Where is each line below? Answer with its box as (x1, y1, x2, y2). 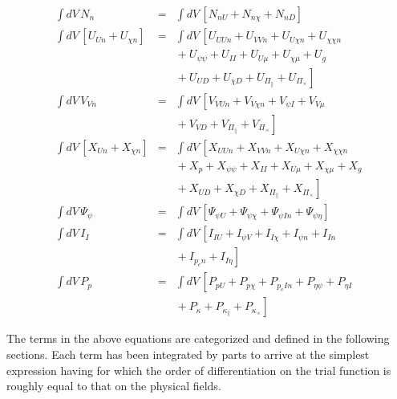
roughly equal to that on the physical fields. (6, 377, 221, 394)
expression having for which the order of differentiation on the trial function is (6, 361, 391, 378)
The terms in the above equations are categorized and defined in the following (6, 330, 390, 347)
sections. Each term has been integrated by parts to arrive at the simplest (6, 345, 370, 362)
